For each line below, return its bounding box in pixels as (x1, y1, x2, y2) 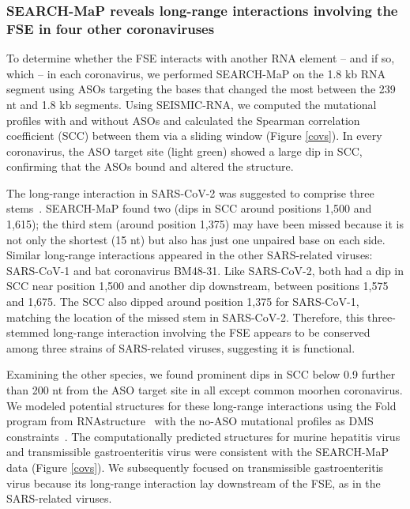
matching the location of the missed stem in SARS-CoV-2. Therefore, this (6, 308, 364, 325)
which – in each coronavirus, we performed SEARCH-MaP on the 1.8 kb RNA (6, 65, 386, 81)
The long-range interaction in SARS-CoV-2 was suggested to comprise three (6, 184, 374, 201)
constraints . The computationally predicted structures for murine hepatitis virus (6, 428, 401, 444)
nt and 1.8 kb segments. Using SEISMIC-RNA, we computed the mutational (6, 96, 377, 112)
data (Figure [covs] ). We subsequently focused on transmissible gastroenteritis (6, 458, 384, 475)
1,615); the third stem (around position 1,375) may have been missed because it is (6, 216, 404, 232)
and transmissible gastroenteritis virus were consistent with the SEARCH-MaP (6, 443, 389, 460)
